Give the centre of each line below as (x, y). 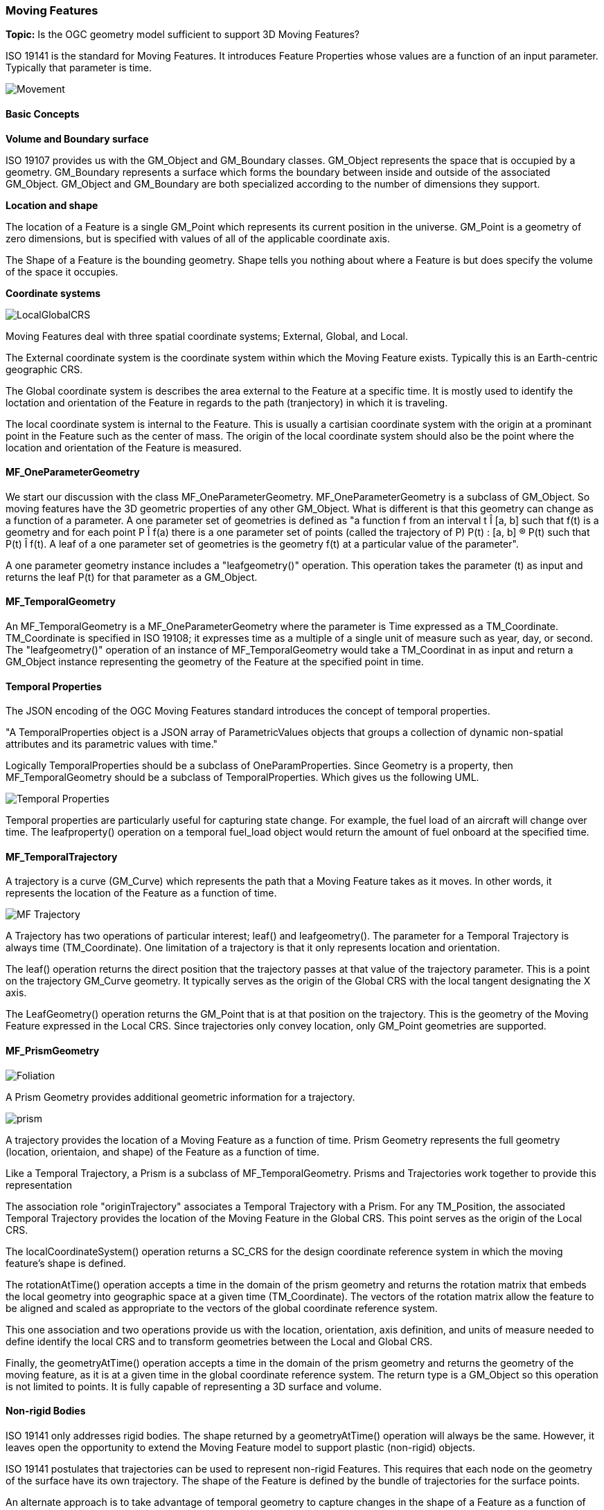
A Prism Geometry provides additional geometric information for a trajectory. (180, 1097)
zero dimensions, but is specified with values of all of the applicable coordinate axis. (198, 238)
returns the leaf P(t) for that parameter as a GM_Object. (132, 577)
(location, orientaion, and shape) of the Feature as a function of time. (163, 1151)
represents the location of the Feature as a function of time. (141, 893)
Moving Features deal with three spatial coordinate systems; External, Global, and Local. (207, 336)
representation (39, 1185)
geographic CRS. (44, 369)
